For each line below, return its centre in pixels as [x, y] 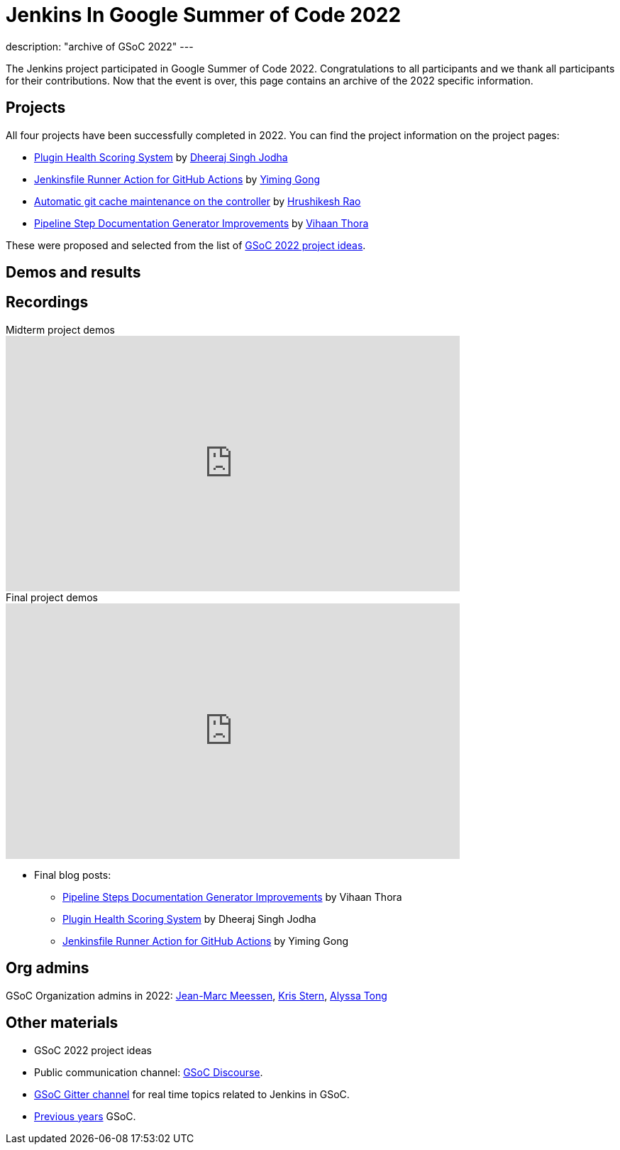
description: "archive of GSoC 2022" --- [100, 46]
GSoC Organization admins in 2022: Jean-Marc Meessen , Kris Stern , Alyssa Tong [196, 995]
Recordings [47, 302]
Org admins [48, 968]
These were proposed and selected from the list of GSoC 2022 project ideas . [186, 245]
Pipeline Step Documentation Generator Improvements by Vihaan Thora [201, 223]
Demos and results [73, 273]
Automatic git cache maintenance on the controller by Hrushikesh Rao [198, 201]
